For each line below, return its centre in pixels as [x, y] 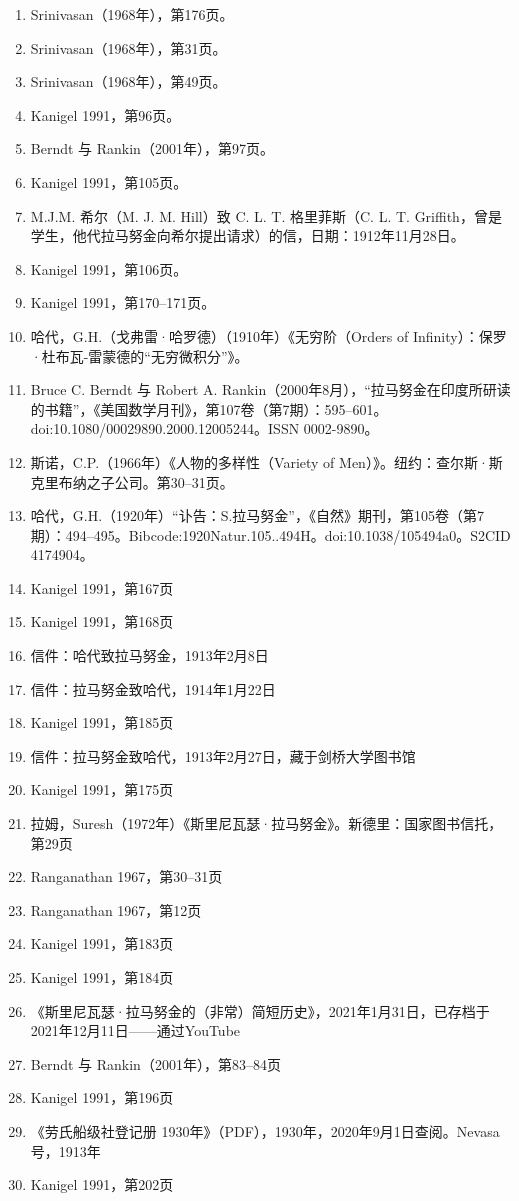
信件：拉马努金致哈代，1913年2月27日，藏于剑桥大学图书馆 [223, 755]
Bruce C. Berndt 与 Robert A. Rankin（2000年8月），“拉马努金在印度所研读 [270, 389]
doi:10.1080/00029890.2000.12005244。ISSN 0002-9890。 [204, 428]
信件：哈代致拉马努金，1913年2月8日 [149, 655]
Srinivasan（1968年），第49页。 [128, 81]
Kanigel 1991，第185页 [102, 722]
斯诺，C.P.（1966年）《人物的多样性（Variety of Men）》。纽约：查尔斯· [259, 461]
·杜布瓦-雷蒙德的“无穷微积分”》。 [139, 355]
